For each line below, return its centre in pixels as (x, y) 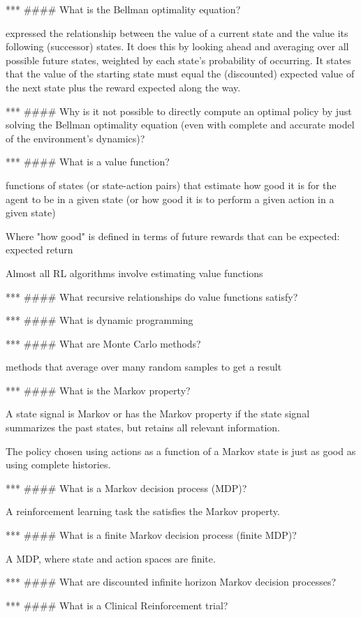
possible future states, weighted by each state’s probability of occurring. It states (178, 60)
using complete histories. (58, 464)
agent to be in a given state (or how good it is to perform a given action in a (170, 199)
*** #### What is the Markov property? (98, 390)
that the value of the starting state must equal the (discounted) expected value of (180, 74)
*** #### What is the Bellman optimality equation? (123, 9)
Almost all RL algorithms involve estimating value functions (134, 273)
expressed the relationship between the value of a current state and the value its (177, 32)
